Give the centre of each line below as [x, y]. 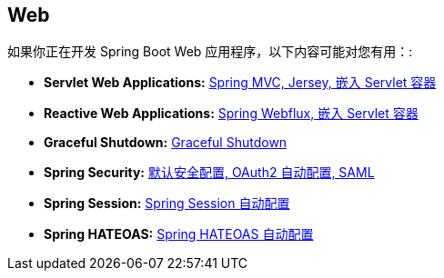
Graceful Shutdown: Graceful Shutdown [166, 143]
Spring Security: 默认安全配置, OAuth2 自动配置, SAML [209, 173]
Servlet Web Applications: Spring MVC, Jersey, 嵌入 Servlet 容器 [240, 83]
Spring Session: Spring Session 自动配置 [167, 204]
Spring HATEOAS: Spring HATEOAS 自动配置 [179, 234]
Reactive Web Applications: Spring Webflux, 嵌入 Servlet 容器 [231, 114]
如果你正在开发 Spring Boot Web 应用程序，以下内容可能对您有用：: [210, 52]
